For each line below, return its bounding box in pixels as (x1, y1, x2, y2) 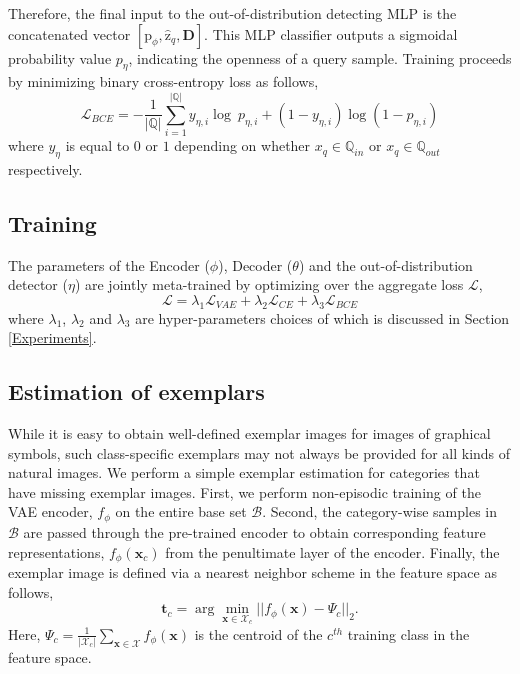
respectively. (8, 158, 83, 179)
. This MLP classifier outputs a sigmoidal (204, 23, 458, 44)
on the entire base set (115, 501, 247, 522)
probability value (8, 47, 112, 68)
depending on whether (174, 135, 311, 156)
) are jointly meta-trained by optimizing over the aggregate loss (74, 274, 464, 295)
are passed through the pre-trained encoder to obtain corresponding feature (23, 521, 486, 542)
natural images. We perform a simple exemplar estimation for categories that (8, 462, 480, 483)
